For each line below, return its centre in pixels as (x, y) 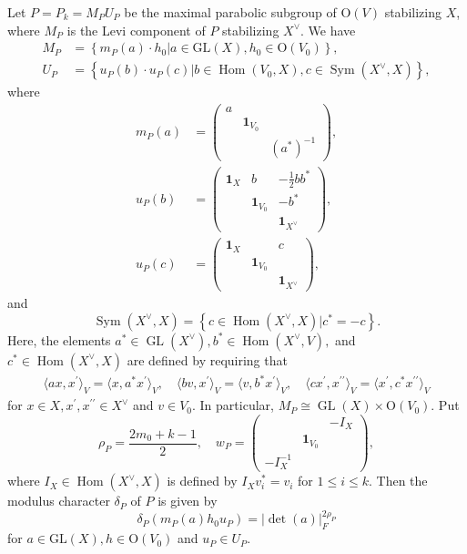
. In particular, (233, 405)
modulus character (59, 501)
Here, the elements (59, 339)
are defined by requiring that (207, 359)
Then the (402, 481)
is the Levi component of (136, 30)
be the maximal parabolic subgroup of (230, 12)
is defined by (202, 481)
